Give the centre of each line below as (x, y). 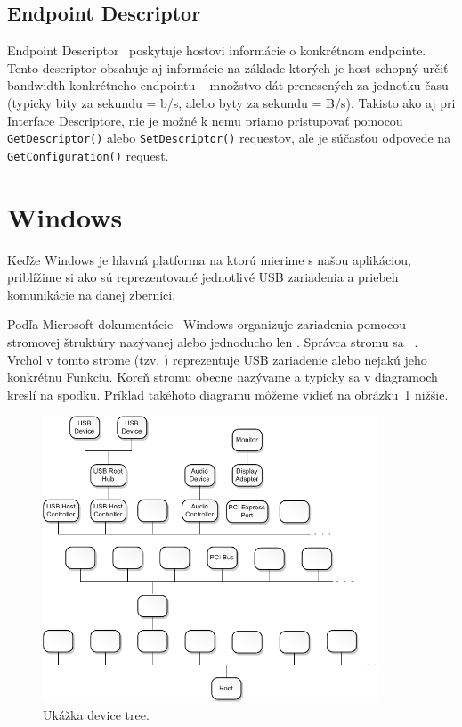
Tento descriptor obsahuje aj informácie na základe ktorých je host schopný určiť (228, 67)
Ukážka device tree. (96, 714)
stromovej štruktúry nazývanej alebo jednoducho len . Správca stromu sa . (213, 341)
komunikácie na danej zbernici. (92, 294)
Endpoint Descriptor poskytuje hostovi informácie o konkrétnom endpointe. (217, 50)
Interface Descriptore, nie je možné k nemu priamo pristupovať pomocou (205, 120)
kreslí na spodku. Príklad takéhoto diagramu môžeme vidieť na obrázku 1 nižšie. (228, 394)
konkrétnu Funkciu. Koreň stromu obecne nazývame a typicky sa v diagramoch (223, 377)
